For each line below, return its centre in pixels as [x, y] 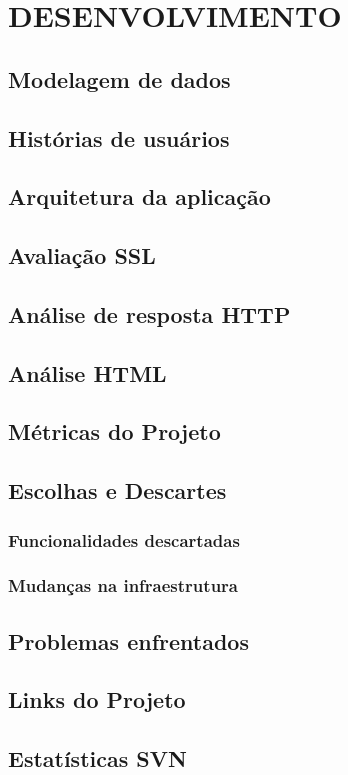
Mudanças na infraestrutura [123, 585]
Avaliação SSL [82, 255]
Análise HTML [87, 372]
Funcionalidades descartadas [124, 539]
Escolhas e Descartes [117, 490]
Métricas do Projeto [114, 431]
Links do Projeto [97, 699]
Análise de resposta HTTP [149, 313]
